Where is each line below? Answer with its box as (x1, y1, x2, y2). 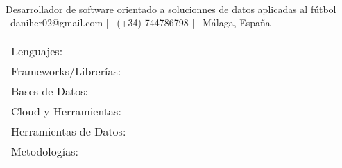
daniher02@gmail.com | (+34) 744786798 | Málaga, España (10, 15, 271, 30)
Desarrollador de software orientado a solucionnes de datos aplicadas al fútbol (6, 1, 336, 16)
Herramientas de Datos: (11, 122, 126, 139)
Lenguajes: (11, 42, 63, 59)
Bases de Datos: (11, 82, 88, 99)
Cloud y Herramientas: (11, 102, 121, 119)
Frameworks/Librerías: (11, 62, 121, 79)
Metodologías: (11, 142, 78, 159)
